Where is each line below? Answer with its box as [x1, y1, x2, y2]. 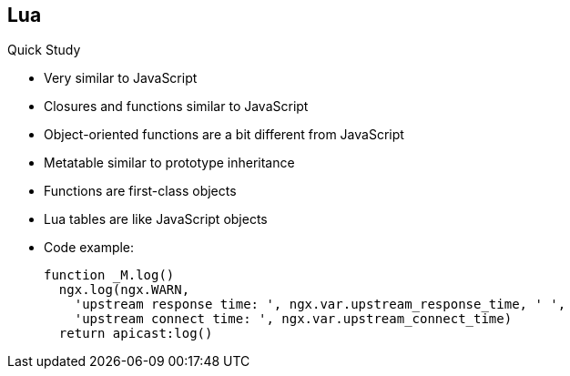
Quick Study [7, 42, 81, 58]
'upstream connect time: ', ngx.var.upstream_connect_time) [74, 311, 513, 327]
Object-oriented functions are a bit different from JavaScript [44, 127, 404, 143]
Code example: [44, 239, 135, 256]
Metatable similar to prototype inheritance [44, 155, 295, 171]
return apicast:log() [58, 326, 213, 341]
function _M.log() [44, 268, 175, 283]
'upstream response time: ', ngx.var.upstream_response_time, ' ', [74, 297, 566, 312]
